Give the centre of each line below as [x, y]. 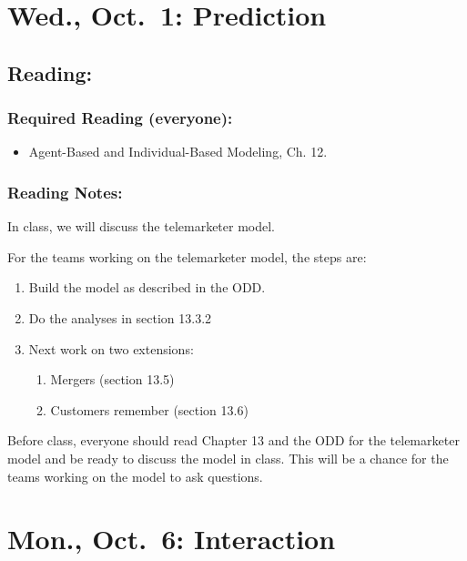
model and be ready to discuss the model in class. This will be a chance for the [228, 458]
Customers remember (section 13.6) [149, 409]
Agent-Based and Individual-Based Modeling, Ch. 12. [178, 152]
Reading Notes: [65, 192]
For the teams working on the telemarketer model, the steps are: [187, 256]
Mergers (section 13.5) [112, 379]
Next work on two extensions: [111, 348]
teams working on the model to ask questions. [135, 476]
